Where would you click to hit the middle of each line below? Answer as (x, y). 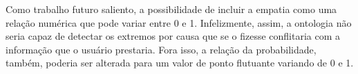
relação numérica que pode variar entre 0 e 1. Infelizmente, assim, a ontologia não (179, 22)
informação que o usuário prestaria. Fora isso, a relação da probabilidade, (161, 49)
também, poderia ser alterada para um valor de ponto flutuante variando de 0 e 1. (180, 63)
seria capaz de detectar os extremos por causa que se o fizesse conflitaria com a (173, 36)
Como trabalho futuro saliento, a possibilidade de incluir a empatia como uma (171, 9)
